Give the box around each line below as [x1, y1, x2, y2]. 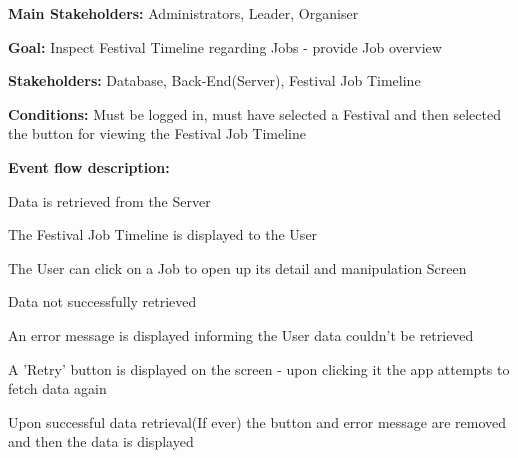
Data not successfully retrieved [8, 291, 197, 312]
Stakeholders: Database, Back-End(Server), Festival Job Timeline [8, 70, 421, 91]
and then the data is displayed [8, 431, 194, 452]
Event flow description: [8, 156, 170, 177]
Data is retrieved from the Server [8, 190, 211, 211]
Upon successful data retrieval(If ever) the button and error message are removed [8, 411, 507, 432]
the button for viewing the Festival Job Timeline [8, 123, 307, 144]
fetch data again [8, 378, 107, 399]
